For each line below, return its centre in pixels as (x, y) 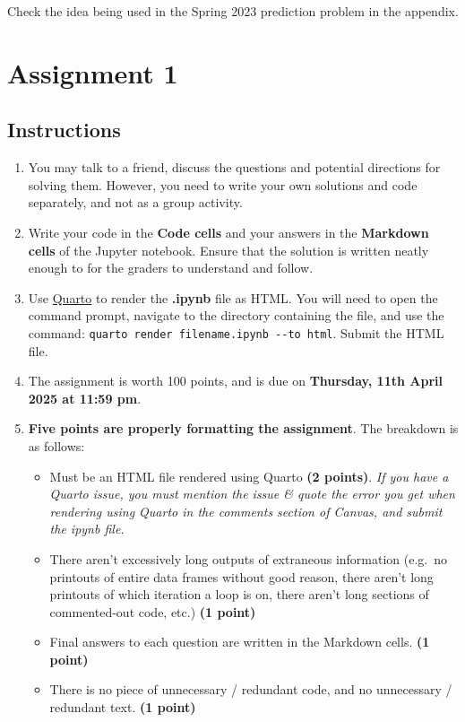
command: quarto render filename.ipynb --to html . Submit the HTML (236, 332)
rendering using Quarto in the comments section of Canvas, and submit (246, 511)
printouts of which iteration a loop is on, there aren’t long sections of (239, 594)
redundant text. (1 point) (123, 707)
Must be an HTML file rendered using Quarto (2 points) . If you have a (249, 476)
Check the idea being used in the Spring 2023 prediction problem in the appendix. (233, 11)
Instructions (64, 130)
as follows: (56, 445)
